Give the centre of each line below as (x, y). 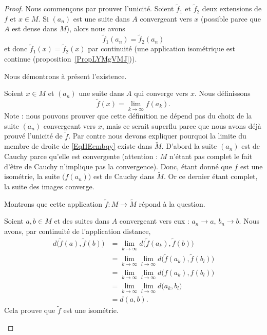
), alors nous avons (96, 28)
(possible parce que (231, 18)
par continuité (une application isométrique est (162, 48)
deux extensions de (232, 8)
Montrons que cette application (53, 203)
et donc (16, 48)
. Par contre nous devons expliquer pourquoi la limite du (157, 136)
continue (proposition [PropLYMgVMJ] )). (71, 59)
